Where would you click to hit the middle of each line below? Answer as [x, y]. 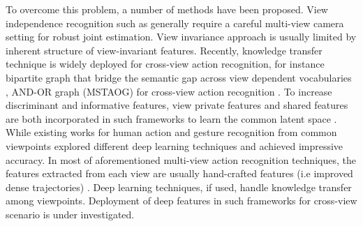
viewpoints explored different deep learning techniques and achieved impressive [175, 145]
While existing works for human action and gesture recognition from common [171, 132]
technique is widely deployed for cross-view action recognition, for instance [165, 64]
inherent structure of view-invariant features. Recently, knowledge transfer [164, 50]
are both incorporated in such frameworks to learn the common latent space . [171, 118]
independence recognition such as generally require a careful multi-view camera [175, 23]
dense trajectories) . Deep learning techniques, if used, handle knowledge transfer [179, 187]
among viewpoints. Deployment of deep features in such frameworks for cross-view [181, 201]
